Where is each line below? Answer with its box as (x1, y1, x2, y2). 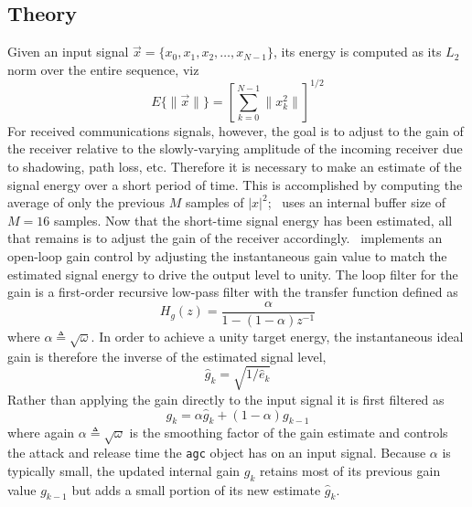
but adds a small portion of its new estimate (71, 480, 321, 499)
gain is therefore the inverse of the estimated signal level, (7, 346, 327, 365)
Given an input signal (7, 42, 129, 61)
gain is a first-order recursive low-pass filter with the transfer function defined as (7, 282, 458, 301)
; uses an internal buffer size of (267, 193, 446, 212)
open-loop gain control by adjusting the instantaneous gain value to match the (7, 247, 447, 266)
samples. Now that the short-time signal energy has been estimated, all (53, 210, 453, 229)
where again (7, 423, 75, 442)
